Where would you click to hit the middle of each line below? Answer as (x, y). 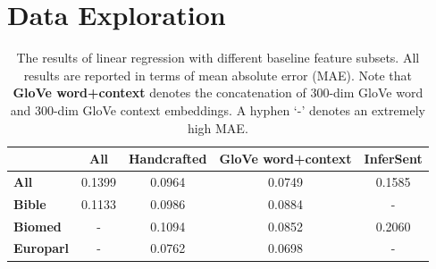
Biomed (38, 226)
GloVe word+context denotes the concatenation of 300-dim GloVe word (218, 92)
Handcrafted (168, 159)
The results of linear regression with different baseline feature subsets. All (218, 58)
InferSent (393, 159)
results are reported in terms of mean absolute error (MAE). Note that (218, 75)
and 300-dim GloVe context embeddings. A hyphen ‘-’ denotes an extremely (218, 109)
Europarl (42, 248)
